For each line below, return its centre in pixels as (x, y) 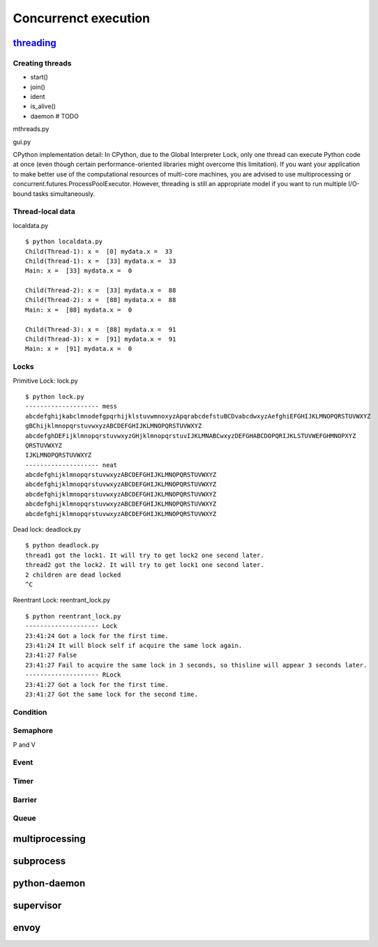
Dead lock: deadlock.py (47, 529)
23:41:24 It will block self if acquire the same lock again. (134, 645)
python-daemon (49, 883)
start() (39, 77)
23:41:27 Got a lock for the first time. (97, 684)
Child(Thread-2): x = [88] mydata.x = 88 (101, 300)
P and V (24, 744)
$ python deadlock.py (62, 545)
